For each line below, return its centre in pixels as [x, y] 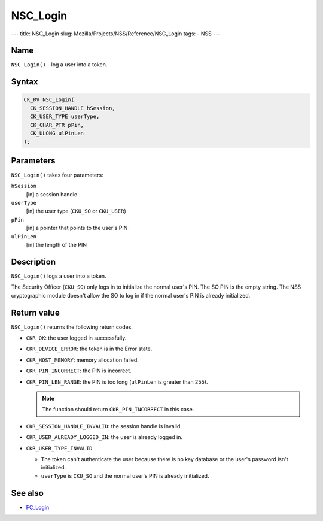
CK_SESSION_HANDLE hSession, [73, 108]
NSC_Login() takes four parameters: [57, 175]
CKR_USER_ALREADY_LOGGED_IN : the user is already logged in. [104, 437]
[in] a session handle [52, 194]
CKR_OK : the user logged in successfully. [76, 338]
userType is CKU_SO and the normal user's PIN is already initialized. [125, 475]
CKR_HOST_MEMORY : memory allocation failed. [82, 360]
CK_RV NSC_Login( [49, 100]
